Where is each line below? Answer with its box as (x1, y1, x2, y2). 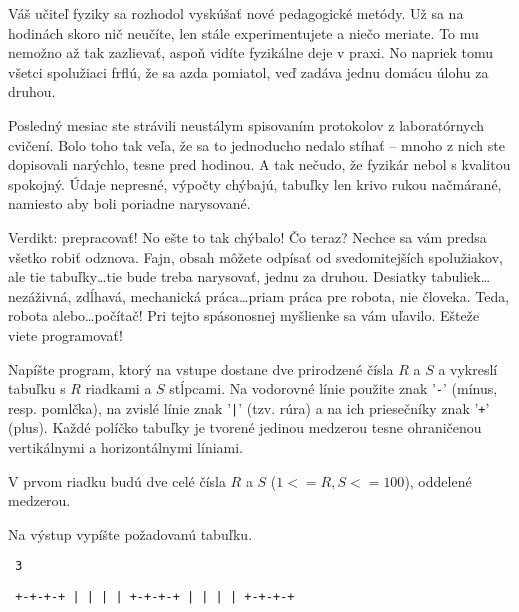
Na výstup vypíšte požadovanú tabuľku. (8, 523, 253, 544)
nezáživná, (8, 285, 72, 306)
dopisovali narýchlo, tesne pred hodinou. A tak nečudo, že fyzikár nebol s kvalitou (8, 154, 511, 175)
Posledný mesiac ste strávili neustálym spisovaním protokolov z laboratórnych (8, 114, 485, 135)
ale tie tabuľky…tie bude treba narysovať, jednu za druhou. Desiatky (8, 266, 427, 287)
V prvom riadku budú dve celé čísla (8, 470, 226, 491)
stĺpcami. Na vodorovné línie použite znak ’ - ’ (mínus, (169, 378, 498, 399)
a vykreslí (438, 358, 498, 379)
